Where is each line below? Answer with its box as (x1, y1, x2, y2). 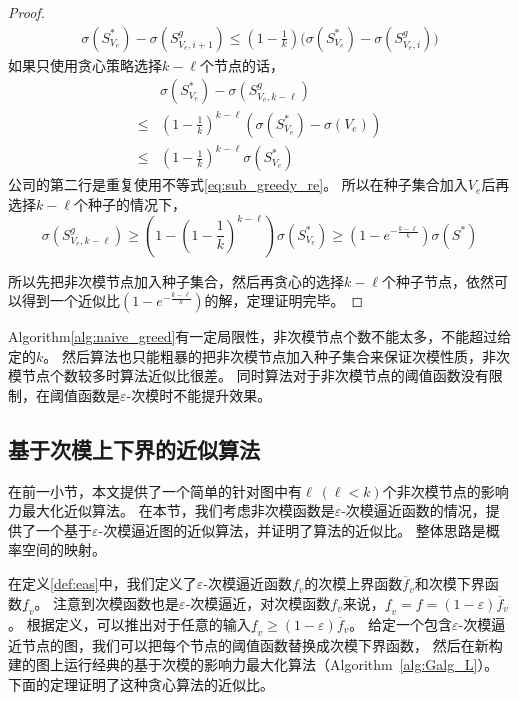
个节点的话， (200, 54, 285, 75)
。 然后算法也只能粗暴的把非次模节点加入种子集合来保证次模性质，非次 (43, 345, 510, 366)
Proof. (8, 2, 45, 22)
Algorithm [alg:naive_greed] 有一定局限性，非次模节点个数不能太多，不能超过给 (8, 326, 512, 347)
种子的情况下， (88, 193, 187, 214)
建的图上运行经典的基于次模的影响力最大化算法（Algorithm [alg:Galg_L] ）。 (8, 654, 499, 675)
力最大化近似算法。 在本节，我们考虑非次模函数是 (8, 500, 335, 521)
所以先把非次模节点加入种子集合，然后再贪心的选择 (8, 270, 344, 291)
